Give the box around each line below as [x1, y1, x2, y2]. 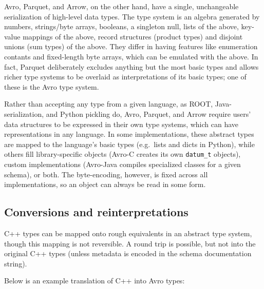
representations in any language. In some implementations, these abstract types [4, 129, 254, 139]
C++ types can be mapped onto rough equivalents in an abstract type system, [4, 228, 252, 238]
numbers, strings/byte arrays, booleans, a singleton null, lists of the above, [4, 21, 239, 32]
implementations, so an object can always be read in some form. [4, 179, 206, 190]
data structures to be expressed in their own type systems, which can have [4, 118, 239, 129]
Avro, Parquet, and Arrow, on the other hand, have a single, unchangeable [4, 1, 239, 11]
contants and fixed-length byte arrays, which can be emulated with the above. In [4, 51, 258, 61]
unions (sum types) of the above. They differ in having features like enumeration [4, 41, 258, 52]
